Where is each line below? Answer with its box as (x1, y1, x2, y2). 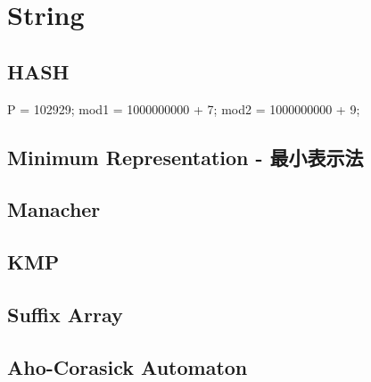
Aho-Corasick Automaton (7, 353, 248, 380)
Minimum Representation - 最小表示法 (7, 143, 364, 170)
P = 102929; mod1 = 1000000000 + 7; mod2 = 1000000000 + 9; (7, 99, 360, 118)
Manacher (7, 195, 101, 223)
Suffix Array (7, 300, 123, 328)
